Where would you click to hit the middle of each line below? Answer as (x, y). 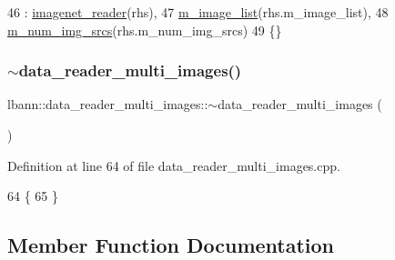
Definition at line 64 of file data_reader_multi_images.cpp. (174, 165)
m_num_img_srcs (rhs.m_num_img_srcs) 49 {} (145, 30)
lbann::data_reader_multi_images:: (108, 104)
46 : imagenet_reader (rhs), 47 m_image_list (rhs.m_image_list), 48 (198, 12)
